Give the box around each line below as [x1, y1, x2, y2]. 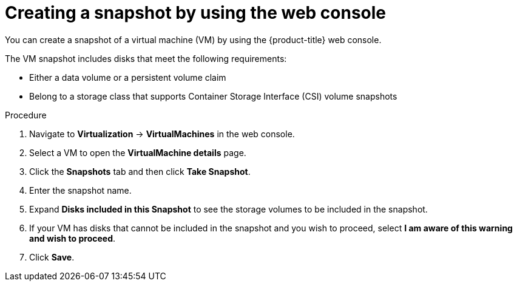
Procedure [5, 109, 47, 120]
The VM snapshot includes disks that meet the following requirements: [5, 53, 287, 64]
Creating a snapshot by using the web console [5, 2, 387, 23]
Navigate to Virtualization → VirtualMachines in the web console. [29, 128, 295, 139]
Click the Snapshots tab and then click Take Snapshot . [29, 166, 251, 177]
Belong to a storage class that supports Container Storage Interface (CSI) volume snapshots [29, 90, 397, 101]
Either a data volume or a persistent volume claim [29, 72, 226, 83]
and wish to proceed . [29, 233, 116, 243]
